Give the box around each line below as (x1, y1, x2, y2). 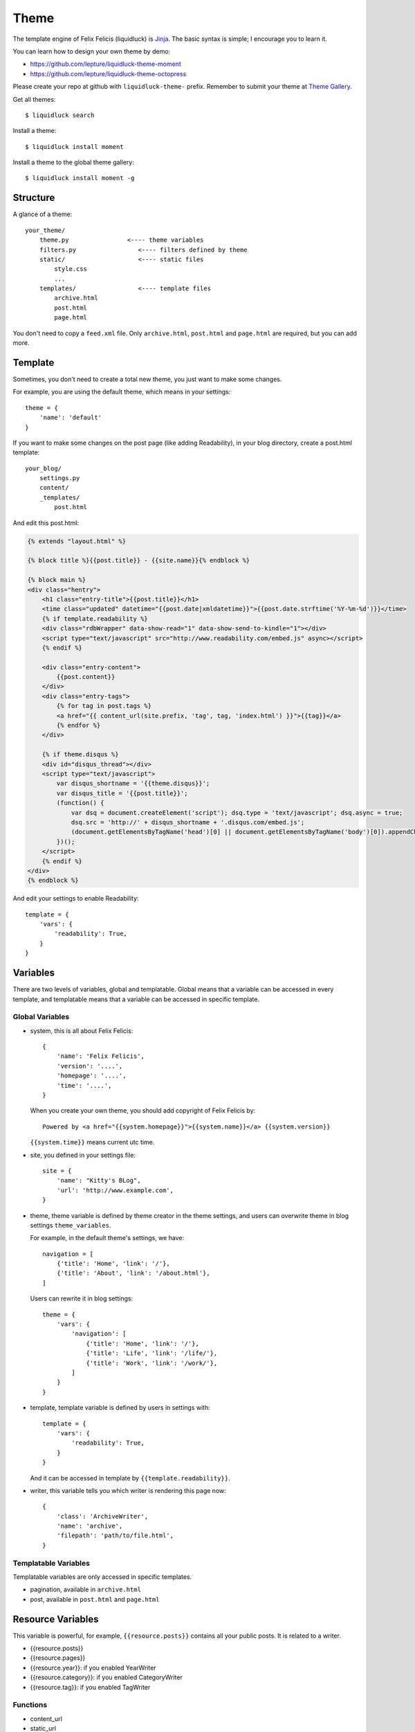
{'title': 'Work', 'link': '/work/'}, (86, 1359, 218, 1367)
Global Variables (12, 1012, 70, 1022)
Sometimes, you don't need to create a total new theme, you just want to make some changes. (12, 375, 282, 383)
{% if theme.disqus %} (41, 750, 119, 759)
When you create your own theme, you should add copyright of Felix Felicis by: (30, 1106, 256, 1115)
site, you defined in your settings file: (30, 1151, 136, 1159)
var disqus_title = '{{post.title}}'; (56, 789, 188, 797)
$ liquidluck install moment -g (25, 174, 135, 182)
